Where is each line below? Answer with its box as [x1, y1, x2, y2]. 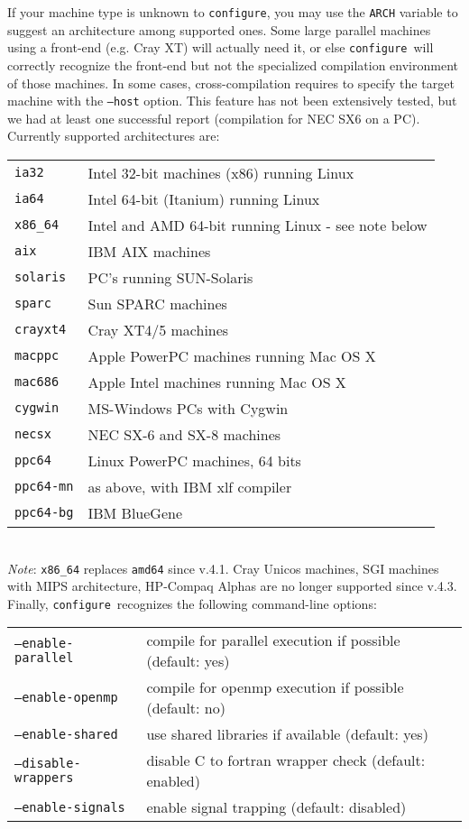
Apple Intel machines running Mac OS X [87, 371, 346, 392]
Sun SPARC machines [87, 292, 227, 314]
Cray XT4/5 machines [87, 318, 229, 340]
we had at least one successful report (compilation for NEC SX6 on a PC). [7, 108, 420, 127]
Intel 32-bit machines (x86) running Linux [87, 161, 354, 183]
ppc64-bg [14, 505, 74, 520]
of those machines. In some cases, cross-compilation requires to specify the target [7, 73, 455, 92]
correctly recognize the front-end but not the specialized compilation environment [7, 55, 458, 74]
